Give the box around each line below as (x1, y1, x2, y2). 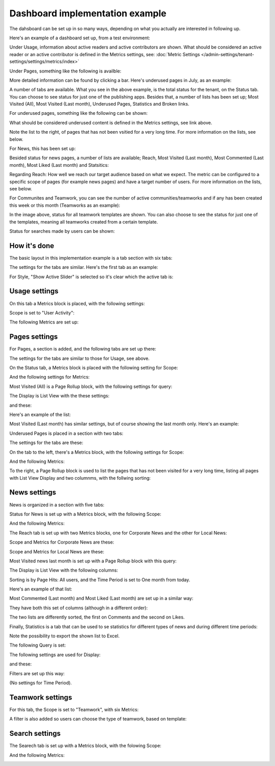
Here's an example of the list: (9, 411, 71, 417)
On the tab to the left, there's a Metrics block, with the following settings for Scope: (9, 449, 184, 455)
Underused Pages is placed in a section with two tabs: (9, 430, 124, 436)
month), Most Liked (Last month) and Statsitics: (9, 162, 109, 168)
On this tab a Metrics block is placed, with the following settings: (9, 300, 145, 306)
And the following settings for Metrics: (9, 374, 90, 380)
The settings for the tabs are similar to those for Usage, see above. (9, 355, 150, 361)
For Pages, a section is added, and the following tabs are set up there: (9, 346, 156, 352)
